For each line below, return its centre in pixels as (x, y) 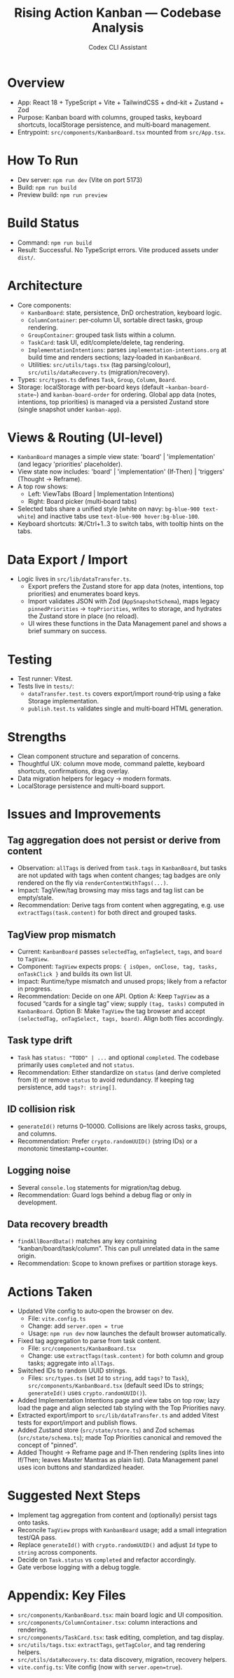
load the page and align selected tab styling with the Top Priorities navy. (122, 1408)
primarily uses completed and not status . (76, 1065)
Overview (36, 83)
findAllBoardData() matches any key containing (87, 1241)
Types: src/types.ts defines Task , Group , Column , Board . (97, 379)
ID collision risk (41, 1109)
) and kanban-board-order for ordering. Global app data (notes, (126, 394)
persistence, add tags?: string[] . (67, 1087)
